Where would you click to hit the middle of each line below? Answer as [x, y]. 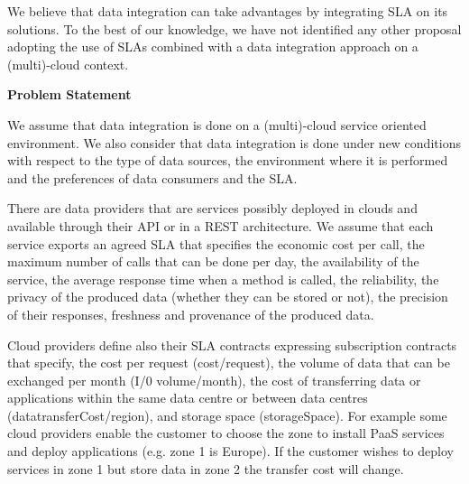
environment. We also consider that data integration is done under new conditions [234, 142]
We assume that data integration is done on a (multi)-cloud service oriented [217, 124]
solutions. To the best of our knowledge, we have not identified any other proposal [234, 28]
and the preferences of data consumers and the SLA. [152, 177]
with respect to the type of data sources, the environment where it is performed [228, 160]
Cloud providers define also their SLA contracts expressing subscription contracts [232, 344]
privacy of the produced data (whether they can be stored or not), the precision [228, 297]
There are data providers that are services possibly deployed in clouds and [212, 208]
